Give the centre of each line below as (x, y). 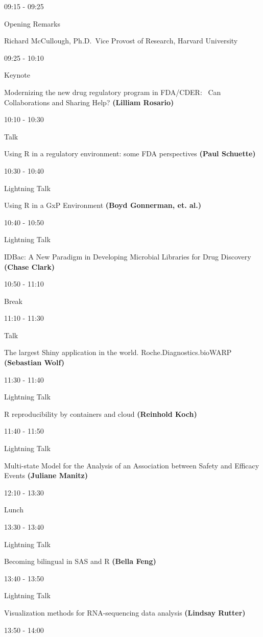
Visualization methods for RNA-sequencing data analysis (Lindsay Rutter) (125, 612)
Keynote (17, 75)
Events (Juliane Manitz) (46, 475)
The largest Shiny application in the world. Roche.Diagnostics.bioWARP (118, 352)
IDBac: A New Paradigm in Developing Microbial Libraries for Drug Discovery (128, 256)
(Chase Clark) (30, 266)
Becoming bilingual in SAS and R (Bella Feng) (80, 561)
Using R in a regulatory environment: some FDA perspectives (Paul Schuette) (130, 154)
